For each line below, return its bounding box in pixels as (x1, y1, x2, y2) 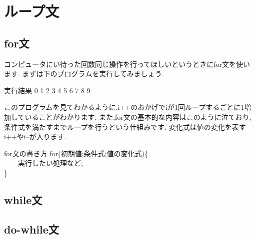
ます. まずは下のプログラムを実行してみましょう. (4, 68, 164, 79)
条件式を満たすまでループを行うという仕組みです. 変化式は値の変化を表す (4, 121, 246, 132)
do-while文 (4, 221, 59, 237)
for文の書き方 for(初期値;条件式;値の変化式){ (4, 148, 148, 158)
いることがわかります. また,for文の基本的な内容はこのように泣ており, (24, 111, 251, 122)
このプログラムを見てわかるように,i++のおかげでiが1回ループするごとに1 (4, 102, 244, 112)
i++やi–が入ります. (4, 131, 66, 142)
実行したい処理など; (17, 158, 83, 168)
